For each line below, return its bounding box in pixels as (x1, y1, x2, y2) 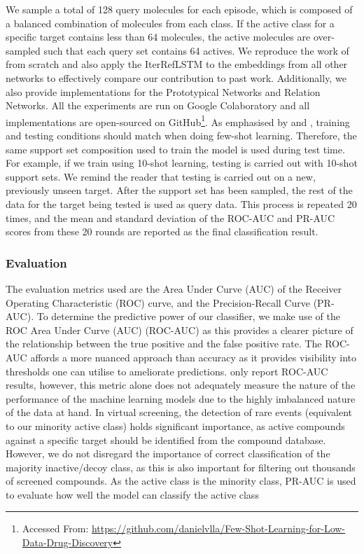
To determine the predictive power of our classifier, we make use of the (36, 309, 340, 324)
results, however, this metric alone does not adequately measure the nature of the (6, 378, 356, 392)
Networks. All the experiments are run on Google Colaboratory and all (6, 98, 310, 113)
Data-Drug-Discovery (22, 535, 113, 550)
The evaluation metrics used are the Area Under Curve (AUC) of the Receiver (6, 281, 342, 296)
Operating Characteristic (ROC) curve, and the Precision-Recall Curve (6, 295, 310, 310)
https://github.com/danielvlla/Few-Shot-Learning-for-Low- (91, 521, 346, 536)
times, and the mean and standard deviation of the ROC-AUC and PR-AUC (6, 210, 335, 225)
